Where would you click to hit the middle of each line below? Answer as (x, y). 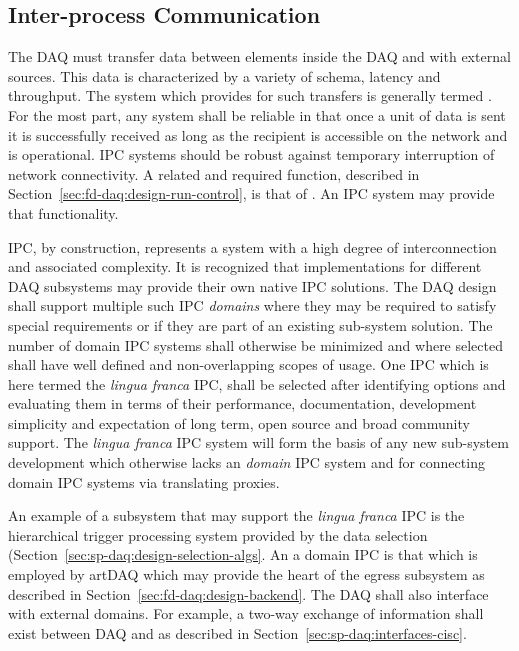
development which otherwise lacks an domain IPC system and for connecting (246, 462)
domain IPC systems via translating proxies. (144, 481)
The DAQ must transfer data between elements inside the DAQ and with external (259, 56)
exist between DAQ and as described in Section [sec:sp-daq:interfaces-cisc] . (237, 632)
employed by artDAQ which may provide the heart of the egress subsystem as (246, 574)
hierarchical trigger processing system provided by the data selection (218, 534)
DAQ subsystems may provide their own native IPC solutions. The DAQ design (252, 285)
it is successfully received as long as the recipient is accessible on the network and (258, 134)
